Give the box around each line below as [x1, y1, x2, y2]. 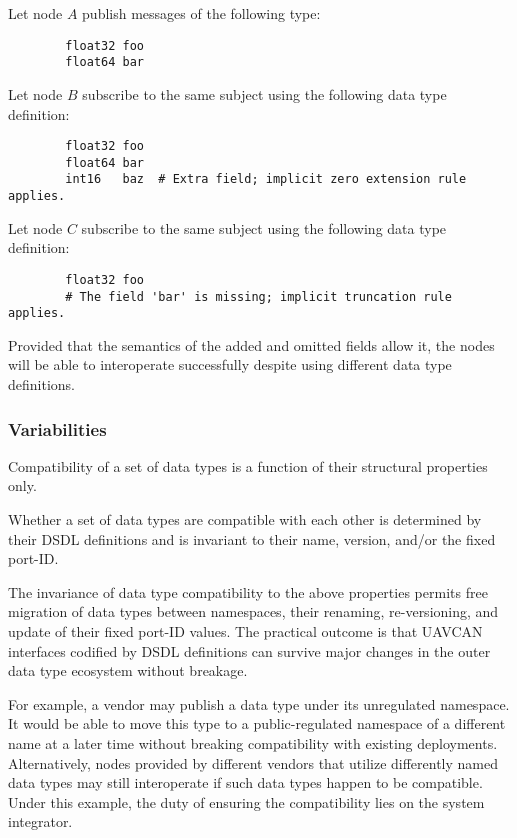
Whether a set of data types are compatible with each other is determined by [8, 509, 482, 530]
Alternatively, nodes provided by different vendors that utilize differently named [8, 752, 498, 773]
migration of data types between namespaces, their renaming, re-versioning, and [8, 601, 499, 622]
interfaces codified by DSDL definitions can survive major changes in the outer [8, 640, 491, 661]
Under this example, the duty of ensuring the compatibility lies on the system [8, 791, 485, 812]
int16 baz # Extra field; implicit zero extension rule [65, 172, 467, 187]
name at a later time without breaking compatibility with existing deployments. [8, 733, 498, 753]
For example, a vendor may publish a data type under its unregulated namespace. [8, 693, 510, 714]
